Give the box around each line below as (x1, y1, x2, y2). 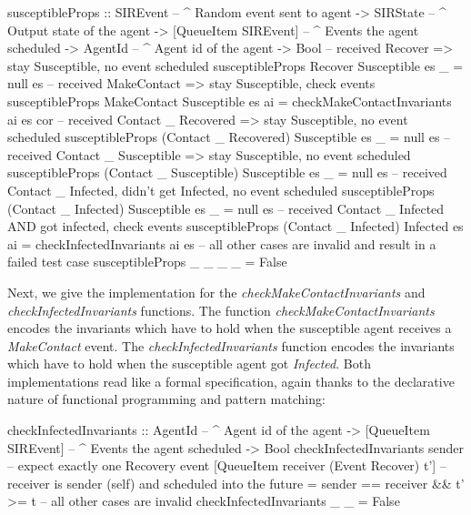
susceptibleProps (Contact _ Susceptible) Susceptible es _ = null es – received (7, 163, 447, 182)
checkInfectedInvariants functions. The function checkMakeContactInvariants (7, 300, 435, 319)
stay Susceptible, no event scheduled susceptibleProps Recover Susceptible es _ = (7, 56, 464, 75)
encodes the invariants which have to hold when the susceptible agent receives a (7, 318, 452, 338)
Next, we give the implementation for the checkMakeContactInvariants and (7, 282, 426, 301)
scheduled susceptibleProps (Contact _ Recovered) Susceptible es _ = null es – (7, 127, 451, 146)
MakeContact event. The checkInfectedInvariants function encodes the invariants (7, 336, 455, 355)
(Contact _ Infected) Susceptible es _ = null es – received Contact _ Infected (7, 198, 445, 217)
